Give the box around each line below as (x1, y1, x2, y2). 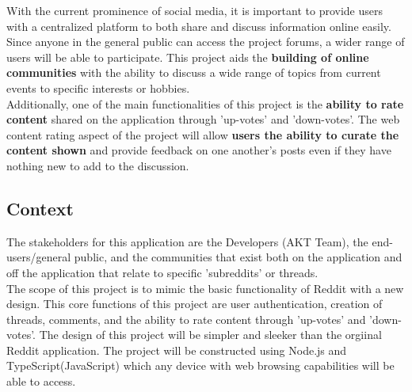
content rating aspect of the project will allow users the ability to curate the (6, 126, 399, 143)
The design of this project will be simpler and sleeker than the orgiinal (39, 326, 382, 343)
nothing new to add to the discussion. (6, 157, 189, 173)
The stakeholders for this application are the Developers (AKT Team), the (6, 233, 368, 249)
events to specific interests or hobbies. (6, 79, 190, 96)
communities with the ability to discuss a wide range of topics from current (6, 64, 381, 81)
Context (6, 196, 74, 220)
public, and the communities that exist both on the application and (74, 249, 402, 265)
